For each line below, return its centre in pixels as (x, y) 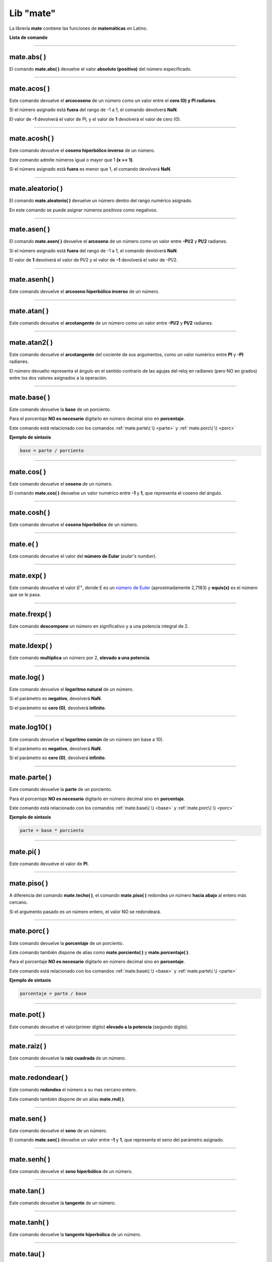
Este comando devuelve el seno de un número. (58, 1130)
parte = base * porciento (52, 831)
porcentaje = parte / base (53, 994)
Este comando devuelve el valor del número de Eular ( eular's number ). (83, 556)
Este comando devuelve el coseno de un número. (61, 484)
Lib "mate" (32, 13)
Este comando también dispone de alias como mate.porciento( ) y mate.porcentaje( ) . (99, 952)
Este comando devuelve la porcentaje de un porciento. (66, 943)
